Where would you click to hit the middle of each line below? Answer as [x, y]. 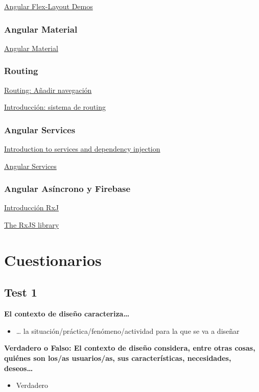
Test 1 [21, 292]
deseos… [19, 368]
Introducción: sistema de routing [55, 107]
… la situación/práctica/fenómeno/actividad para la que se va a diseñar [128, 330]
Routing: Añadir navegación [48, 90]
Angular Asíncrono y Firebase [67, 189]
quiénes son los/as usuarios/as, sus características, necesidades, [118, 358]
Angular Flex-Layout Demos [49, 6]
